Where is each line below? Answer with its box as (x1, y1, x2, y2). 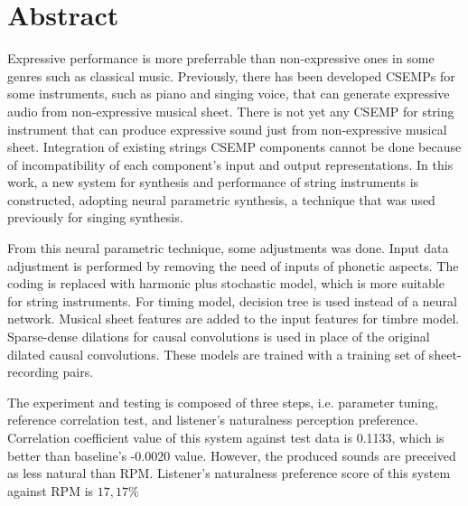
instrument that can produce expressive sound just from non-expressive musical (7, 119, 447, 138)
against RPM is (7, 481, 94, 500)
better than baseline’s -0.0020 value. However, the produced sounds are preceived (7, 445, 456, 464)
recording (7, 362, 59, 381)
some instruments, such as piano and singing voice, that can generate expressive (7, 84, 450, 103)
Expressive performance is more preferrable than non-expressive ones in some (7, 49, 435, 68)
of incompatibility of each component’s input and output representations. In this (7, 155, 454, 173)
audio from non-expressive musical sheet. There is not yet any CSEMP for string (7, 101, 454, 120)
